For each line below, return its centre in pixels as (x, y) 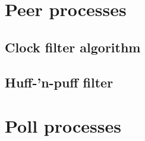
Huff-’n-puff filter (59, 82)
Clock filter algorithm (73, 47)
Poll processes (63, 126)
